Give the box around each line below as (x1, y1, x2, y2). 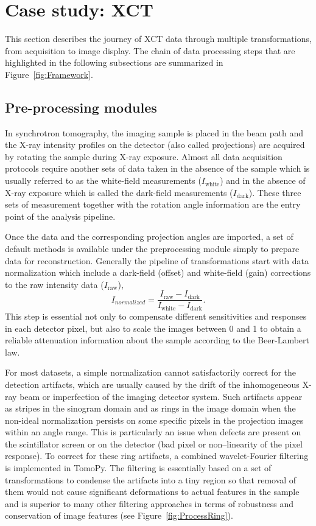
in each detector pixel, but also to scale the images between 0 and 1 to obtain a (5, 321, 301, 334)
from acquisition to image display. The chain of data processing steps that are (5, 44, 295, 57)
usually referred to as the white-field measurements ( (5, 174, 202, 187)
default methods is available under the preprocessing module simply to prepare (5, 242, 300, 255)
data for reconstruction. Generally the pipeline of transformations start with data (5, 254, 309, 267)
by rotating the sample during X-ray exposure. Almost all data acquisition (5, 150, 283, 163)
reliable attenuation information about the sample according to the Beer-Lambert (5, 334, 310, 346)
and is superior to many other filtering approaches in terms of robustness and (5, 497, 294, 510)
